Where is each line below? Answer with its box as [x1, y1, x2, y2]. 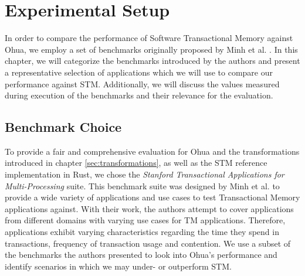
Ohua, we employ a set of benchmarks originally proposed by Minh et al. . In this [5, 43, 298, 55]
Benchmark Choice [5, 118, 122, 136]
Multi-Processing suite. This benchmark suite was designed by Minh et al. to [5, 179, 280, 192]
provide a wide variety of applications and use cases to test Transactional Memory [5, 191, 300, 203]
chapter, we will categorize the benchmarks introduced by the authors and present [5, 54, 300, 67]
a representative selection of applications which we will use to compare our [5, 66, 273, 78]
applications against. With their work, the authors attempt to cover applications [5, 202, 294, 214]
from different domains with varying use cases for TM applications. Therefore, [5, 214, 286, 226]
